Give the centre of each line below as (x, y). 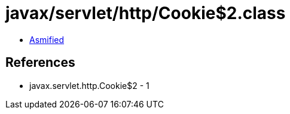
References (40, 63)
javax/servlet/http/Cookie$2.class (146, 13)
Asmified (47, 39)
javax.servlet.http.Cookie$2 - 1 (89, 85)
